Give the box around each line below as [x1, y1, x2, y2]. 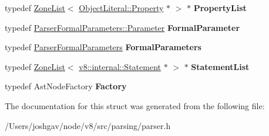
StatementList [191, 60, 250, 72]
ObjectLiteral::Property [79, 2, 164, 13]
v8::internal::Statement [79, 60, 161, 72]
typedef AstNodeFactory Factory [5, 80, 127, 92]
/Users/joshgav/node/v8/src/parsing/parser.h [5, 119, 171, 131]
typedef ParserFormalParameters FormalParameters [5, 41, 201, 53]
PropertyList [193, 2, 247, 13]
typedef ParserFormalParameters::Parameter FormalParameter [5, 21, 240, 33]
